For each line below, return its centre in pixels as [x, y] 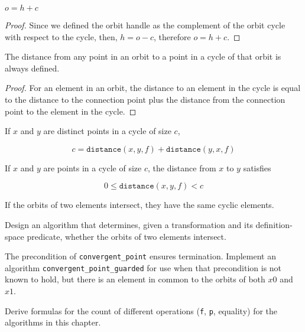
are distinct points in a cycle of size [107, 131]
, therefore [172, 36]
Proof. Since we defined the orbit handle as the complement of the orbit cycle [145, 25]
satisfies [257, 167]
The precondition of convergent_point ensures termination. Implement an [140, 256]
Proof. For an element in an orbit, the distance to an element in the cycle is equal [153, 88]
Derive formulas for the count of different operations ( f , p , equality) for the [141, 310]
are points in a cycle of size [93, 167]
